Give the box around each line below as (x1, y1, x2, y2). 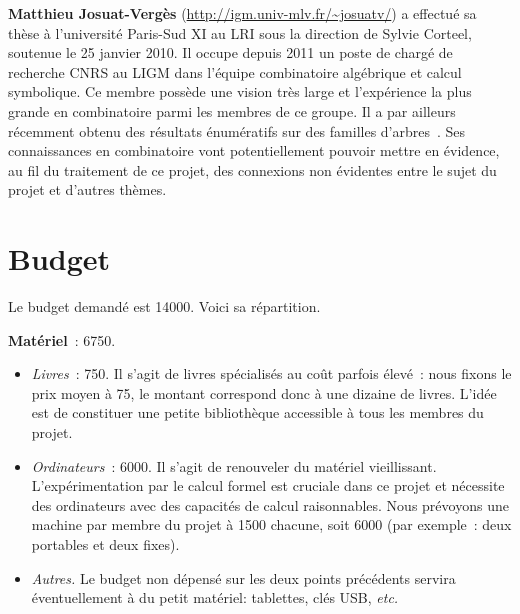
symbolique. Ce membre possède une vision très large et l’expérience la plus (8, 81, 472, 102)
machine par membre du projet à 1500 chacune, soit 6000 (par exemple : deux (31, 514, 512, 535)
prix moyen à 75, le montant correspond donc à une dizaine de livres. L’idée (31, 382, 497, 403)
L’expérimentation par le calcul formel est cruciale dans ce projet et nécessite (31, 475, 505, 496)
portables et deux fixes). (31, 534, 180, 554)
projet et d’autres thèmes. (8, 179, 167, 200)
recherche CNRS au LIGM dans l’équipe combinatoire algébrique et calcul (8, 61, 462, 82)
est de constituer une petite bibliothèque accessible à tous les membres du (31, 402, 484, 423)
